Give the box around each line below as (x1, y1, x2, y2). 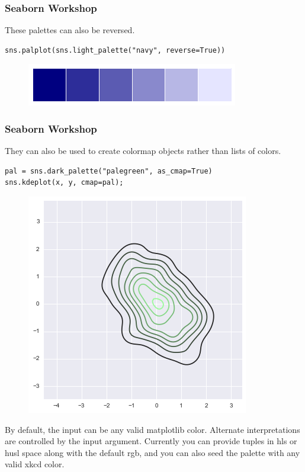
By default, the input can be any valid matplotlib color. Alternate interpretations (5, 423, 300, 435)
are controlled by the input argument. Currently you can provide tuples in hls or (5, 435, 297, 447)
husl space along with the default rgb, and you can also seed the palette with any (5, 446, 300, 458)
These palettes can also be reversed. (5, 24, 135, 36)
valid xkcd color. (5, 458, 65, 470)
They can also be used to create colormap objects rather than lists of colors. (5, 145, 281, 157)
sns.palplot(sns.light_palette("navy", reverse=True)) (5, 46, 226, 54)
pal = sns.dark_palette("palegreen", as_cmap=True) (5, 166, 213, 175)
